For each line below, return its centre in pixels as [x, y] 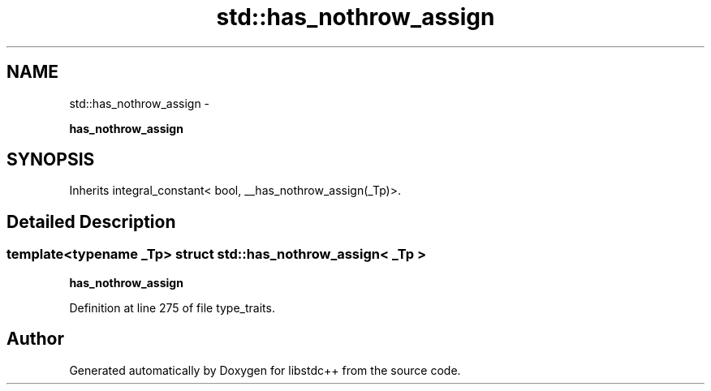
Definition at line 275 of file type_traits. [172, 307]
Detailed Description [91, 221]
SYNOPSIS [51, 160]
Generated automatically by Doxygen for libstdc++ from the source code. [265, 370]
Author [35, 339]
